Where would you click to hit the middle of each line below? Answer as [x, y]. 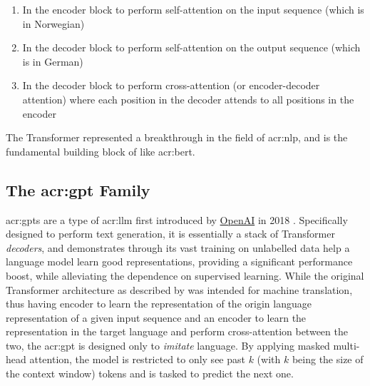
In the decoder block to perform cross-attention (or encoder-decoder [171, 85]
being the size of [328, 359]
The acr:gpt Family [78, 189]
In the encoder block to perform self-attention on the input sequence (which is [193, 9]
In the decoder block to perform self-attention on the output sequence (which [191, 47]
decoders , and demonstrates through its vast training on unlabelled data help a [178, 247]
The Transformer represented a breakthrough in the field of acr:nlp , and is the [177, 137]
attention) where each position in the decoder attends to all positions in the [188, 99]
